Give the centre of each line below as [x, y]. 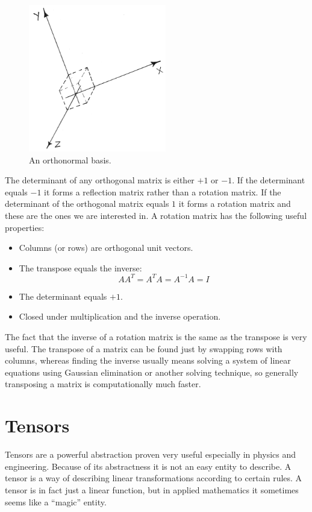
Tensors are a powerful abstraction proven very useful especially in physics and [150, 454]
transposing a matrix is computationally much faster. [103, 384]
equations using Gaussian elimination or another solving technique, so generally [152, 372]
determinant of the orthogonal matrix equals [87, 204]
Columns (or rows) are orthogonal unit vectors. [106, 248]
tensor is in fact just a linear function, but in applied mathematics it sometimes [152, 489]
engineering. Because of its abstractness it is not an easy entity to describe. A [148, 466]
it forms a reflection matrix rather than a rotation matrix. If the [163, 191]
